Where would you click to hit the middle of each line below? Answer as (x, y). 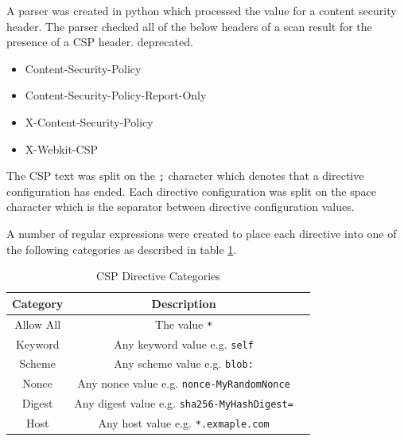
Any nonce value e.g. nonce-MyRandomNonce (184, 383)
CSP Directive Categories (158, 276)
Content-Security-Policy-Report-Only (116, 95)
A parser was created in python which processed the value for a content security (202, 10)
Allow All (38, 324)
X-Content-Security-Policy (89, 121)
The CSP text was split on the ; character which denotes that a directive (185, 176)
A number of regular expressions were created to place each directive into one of (202, 233)
